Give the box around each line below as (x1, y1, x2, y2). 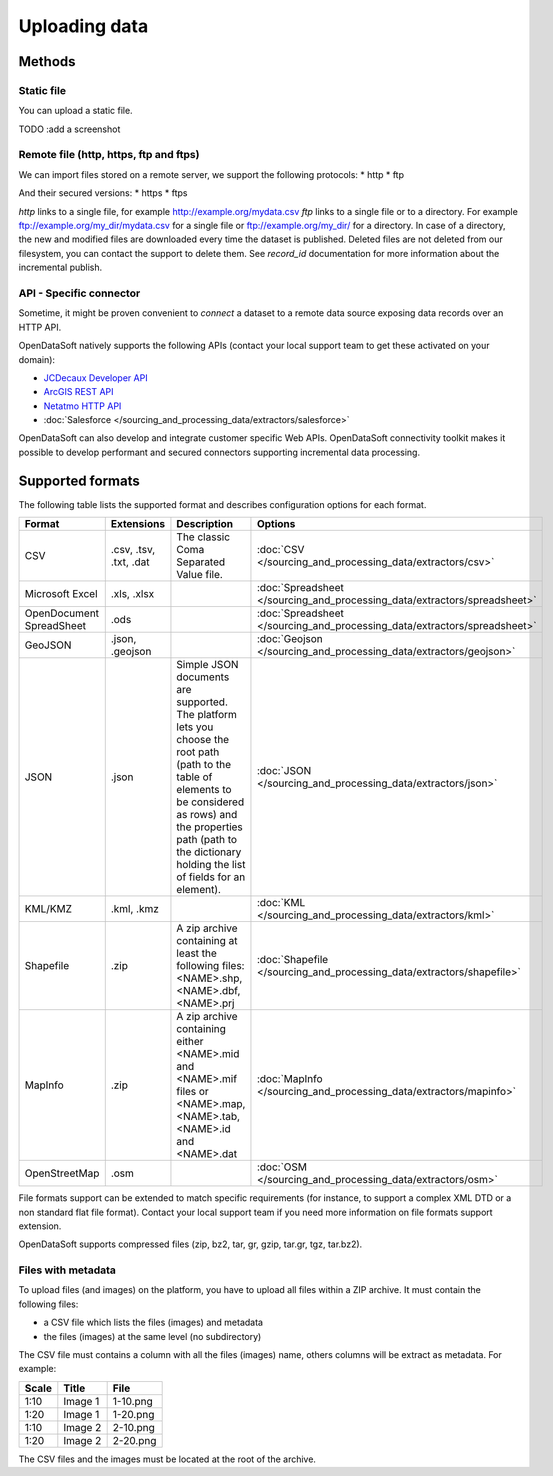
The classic (176, 530, 230, 544)
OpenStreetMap (24, 1166, 100, 1180)
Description (176, 517, 234, 531)
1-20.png (112, 1407, 155, 1421)
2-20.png (112, 1433, 157, 1447)
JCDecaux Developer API (43, 371, 149, 384)
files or (176, 1085, 209, 1099)
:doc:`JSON (256, 764, 312, 778)
